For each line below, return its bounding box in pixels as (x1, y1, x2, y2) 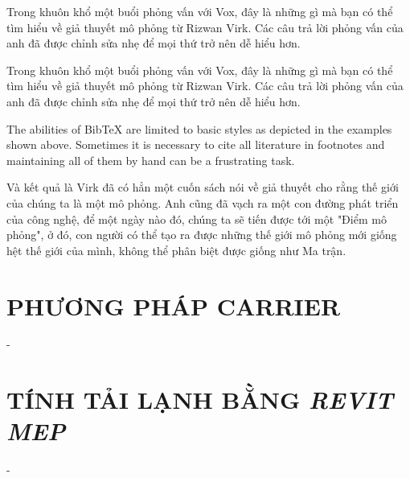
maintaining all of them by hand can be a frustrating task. (6, 151, 295, 168)
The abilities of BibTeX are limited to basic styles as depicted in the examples (6, 120, 392, 137)
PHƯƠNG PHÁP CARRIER (6, 289, 341, 322)
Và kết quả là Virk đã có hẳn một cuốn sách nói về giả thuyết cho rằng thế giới (6, 179, 399, 196)
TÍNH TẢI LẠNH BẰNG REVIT (6, 383, 394, 417)
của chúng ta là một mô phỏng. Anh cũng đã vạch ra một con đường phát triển (6, 194, 399, 211)
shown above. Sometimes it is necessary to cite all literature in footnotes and (6, 136, 385, 153)
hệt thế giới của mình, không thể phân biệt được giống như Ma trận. (6, 241, 346, 258)
